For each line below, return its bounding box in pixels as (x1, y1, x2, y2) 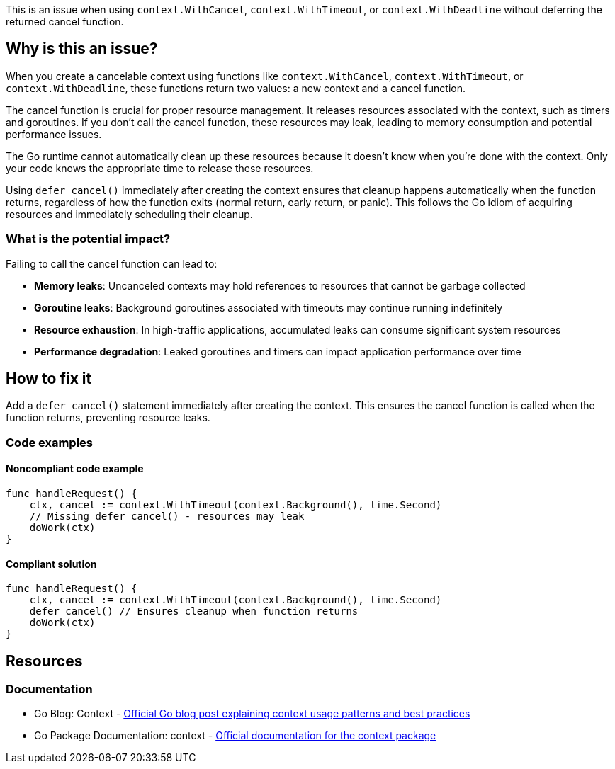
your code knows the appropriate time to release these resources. (6, 161, 314, 174)
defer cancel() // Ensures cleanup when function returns (29, 605, 359, 617)
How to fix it (6, 370, 92, 388)
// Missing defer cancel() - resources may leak (29, 511, 305, 523)
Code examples (6, 435, 94, 450)
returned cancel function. (6, 16, 124, 28)
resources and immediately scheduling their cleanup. (6, 207, 253, 220)
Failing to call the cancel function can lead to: (6, 257, 218, 270)
